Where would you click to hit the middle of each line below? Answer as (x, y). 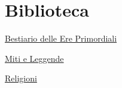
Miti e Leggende (34, 58)
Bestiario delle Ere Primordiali (61, 38)
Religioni (21, 78)
